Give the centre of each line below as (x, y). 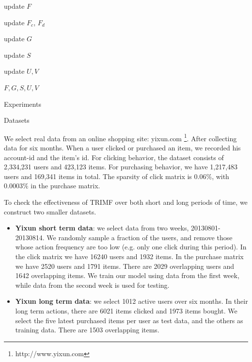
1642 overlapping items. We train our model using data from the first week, (127, 275)
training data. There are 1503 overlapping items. (87, 330)
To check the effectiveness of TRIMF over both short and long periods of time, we (126, 202)
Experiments (23, 104)
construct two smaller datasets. (50, 211)
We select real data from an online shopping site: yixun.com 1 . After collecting (120, 137)
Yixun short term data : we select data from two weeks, (102, 228)
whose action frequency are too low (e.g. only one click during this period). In (131, 247)
